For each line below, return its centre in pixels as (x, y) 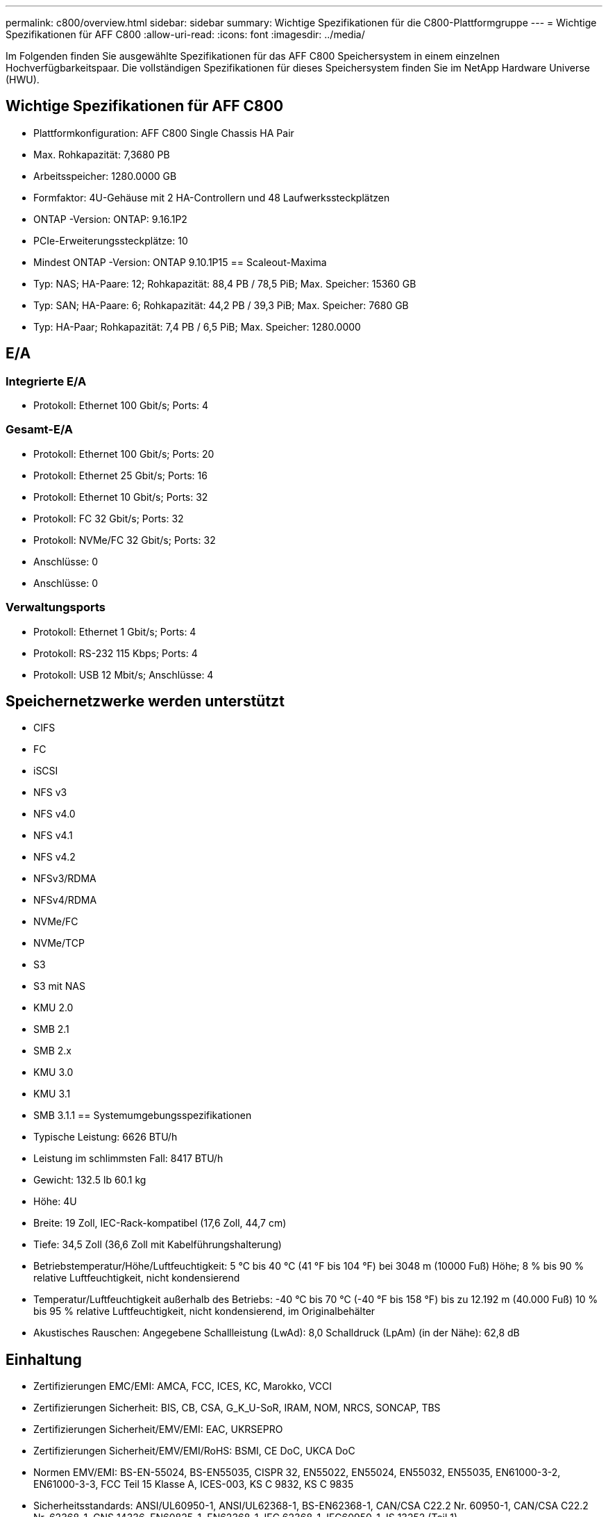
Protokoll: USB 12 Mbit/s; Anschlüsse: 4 (124, 674)
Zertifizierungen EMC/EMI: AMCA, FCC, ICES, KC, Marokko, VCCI (183, 1386)
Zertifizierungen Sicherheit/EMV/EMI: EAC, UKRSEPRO (158, 1429)
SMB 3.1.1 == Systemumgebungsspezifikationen (143, 1116)
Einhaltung (44, 1359)
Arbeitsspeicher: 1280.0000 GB (105, 176)
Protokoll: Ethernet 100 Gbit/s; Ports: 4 (121, 406)
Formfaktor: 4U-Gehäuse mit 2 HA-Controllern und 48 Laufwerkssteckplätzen (212, 197)
